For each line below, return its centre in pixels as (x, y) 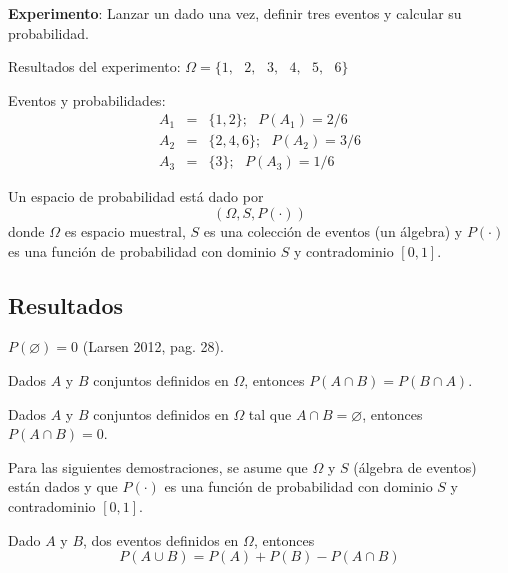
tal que (270, 413)
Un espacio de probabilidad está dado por (136, 196)
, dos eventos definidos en (161, 539)
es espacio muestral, (125, 231)
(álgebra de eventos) (415, 466)
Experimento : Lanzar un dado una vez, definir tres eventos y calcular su (235, 13)
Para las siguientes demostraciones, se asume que (158, 466)
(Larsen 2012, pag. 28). (153, 346)
